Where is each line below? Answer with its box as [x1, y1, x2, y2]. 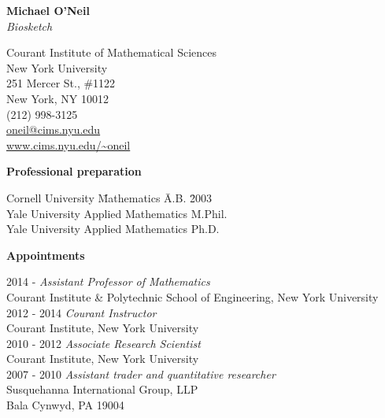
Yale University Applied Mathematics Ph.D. [6, 220, 220, 237]
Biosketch [6, 17, 53, 34]
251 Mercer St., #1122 [6, 75, 116, 91]
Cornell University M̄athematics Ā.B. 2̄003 [6, 189, 212, 205]
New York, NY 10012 [6, 90, 109, 106]
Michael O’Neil [6, 2, 90, 18]
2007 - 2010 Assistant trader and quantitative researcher [6, 365, 276, 382]
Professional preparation [6, 163, 142, 179]
